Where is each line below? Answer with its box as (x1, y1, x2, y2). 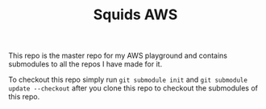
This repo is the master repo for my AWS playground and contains (8, 50, 228, 61)
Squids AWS (93, 6, 178, 24)
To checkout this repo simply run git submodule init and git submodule (8, 75, 248, 85)
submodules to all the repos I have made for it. (8, 59, 163, 69)
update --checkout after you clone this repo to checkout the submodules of (8, 83, 258, 93)
